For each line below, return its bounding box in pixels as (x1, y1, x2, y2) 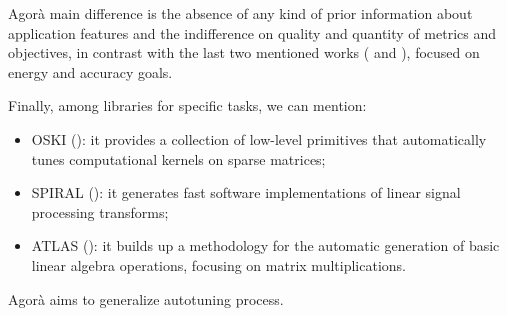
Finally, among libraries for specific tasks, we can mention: (8, 95, 367, 116)
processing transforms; (31, 201, 169, 222)
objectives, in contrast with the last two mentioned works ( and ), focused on (8, 42, 480, 63)
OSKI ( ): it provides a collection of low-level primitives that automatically (31, 128, 487, 149)
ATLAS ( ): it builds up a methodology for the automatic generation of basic (31, 235, 500, 256)
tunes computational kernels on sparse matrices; (31, 148, 326, 169)
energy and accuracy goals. (8, 61, 173, 82)
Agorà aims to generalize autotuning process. (8, 288, 284, 309)
